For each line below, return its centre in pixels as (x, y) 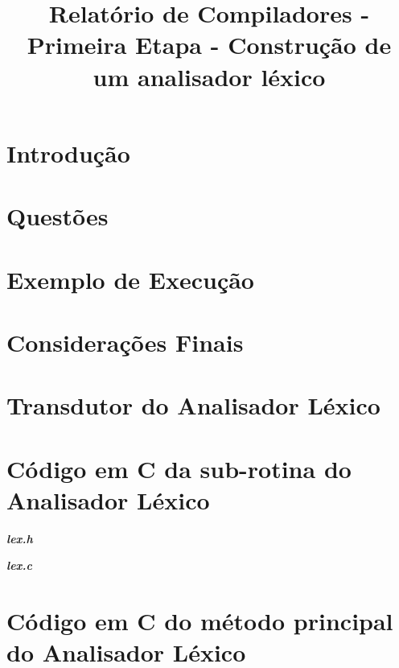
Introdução (68, 153)
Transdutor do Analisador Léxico (193, 405)
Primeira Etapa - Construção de (209, 45)
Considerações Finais (125, 342)
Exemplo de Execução (130, 279)
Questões (58, 216)
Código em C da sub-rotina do (179, 468)
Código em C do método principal (200, 621)
